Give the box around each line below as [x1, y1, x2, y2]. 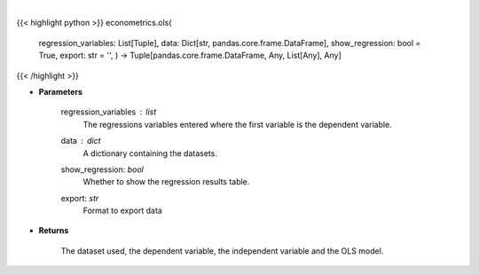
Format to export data [82, 205, 163, 216]
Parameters [38, 86, 83, 97]
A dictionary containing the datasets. [82, 147, 217, 159]
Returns [38, 225, 69, 236]
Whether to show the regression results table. [82, 177, 250, 187]
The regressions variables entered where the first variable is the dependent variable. [82, 119, 392, 130]
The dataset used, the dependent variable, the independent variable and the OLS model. [60, 245, 384, 256]
